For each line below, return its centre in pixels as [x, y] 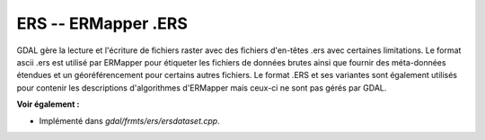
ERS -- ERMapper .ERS [102, 23]
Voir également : [48, 104]
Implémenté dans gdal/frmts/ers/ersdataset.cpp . [129, 120]
